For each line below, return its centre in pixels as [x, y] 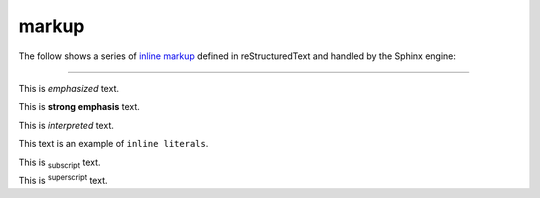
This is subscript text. [59, 163]
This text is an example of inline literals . [113, 144]
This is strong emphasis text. [79, 107]
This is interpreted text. [66, 125]
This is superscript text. [63, 179]
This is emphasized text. [69, 88]
